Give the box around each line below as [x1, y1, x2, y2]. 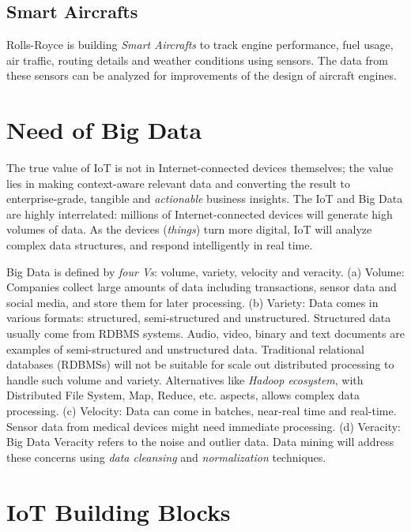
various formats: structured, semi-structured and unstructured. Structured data [6, 309, 391, 326]
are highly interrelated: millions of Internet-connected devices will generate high [6, 205, 393, 222]
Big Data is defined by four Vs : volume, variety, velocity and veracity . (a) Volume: [6, 263, 405, 279]
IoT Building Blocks [6, 495, 231, 527]
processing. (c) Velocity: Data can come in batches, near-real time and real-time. [6, 403, 397, 419]
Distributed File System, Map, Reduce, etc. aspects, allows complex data [6, 387, 360, 403]
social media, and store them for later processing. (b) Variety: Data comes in [6, 294, 379, 310]
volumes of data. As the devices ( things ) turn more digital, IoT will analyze [6, 221, 372, 238]
